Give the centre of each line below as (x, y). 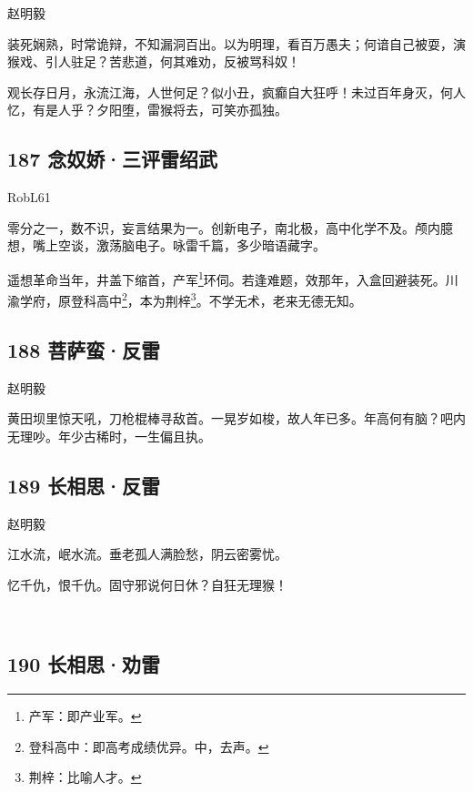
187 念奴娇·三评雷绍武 (113, 159)
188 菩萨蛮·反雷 (84, 349)
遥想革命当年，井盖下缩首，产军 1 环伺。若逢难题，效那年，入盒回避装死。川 (233, 278)
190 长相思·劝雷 (84, 664)
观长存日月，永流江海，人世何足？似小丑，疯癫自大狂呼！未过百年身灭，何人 (236, 91)
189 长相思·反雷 (84, 485)
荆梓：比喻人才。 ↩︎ (85, 777)
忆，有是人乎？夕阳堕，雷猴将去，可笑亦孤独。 (147, 110)
